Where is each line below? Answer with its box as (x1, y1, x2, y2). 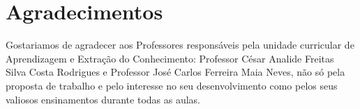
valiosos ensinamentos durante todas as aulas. (6, 92, 201, 106)
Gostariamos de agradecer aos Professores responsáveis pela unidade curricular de (6, 37, 354, 52)
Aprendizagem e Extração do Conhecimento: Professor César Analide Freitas (6, 51, 334, 65)
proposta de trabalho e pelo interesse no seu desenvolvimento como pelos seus (6, 78, 338, 92)
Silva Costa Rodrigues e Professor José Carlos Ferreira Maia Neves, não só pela (6, 65, 345, 79)
